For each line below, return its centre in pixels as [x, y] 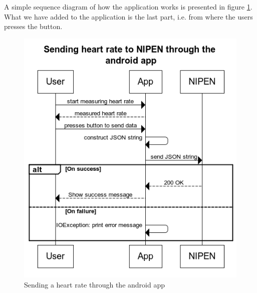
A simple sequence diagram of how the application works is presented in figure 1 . [128, 7]
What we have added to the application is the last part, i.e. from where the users [128, 16]
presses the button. [33, 26]
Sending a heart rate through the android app [94, 284]
